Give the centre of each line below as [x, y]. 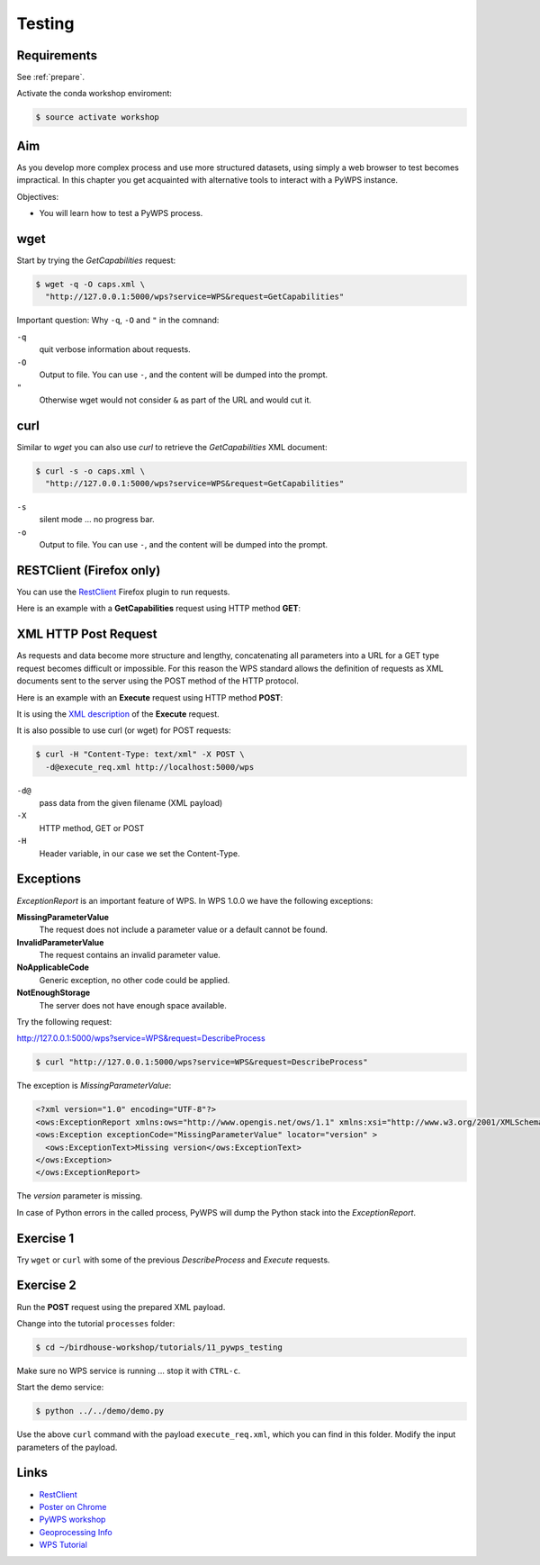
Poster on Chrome [73, 1506]
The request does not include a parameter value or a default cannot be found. [184, 930]
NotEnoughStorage [54, 993]
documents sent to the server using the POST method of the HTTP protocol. [157, 681]
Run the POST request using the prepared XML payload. [121, 1307]
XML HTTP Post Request [87, 634]
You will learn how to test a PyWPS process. [121, 213]
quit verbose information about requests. [115, 349]
